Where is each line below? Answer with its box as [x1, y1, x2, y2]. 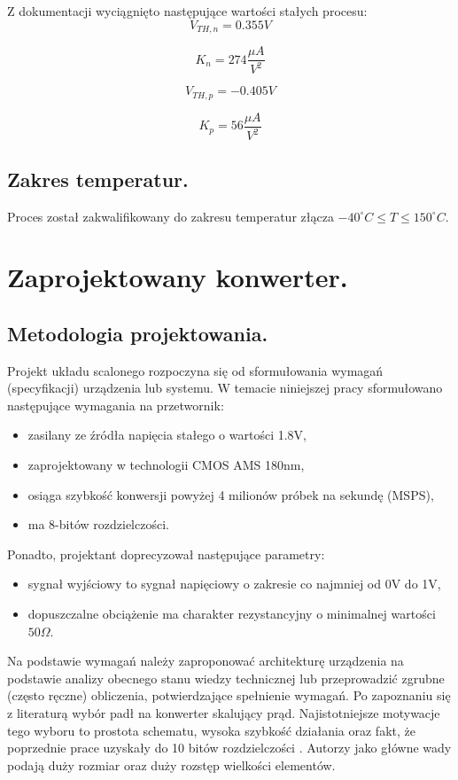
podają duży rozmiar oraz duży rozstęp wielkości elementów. [7, 755, 336, 774]
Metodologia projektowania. [7, 319, 268, 347]
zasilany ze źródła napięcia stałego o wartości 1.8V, [27, 425, 307, 444]
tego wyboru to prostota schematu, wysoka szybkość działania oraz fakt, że [7, 721, 415, 739]
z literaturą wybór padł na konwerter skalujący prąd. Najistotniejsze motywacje [7, 704, 440, 721]
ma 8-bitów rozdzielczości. [27, 515, 169, 534]
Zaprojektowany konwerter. [7, 259, 348, 295]
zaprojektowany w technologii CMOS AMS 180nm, [27, 456, 305, 474]
